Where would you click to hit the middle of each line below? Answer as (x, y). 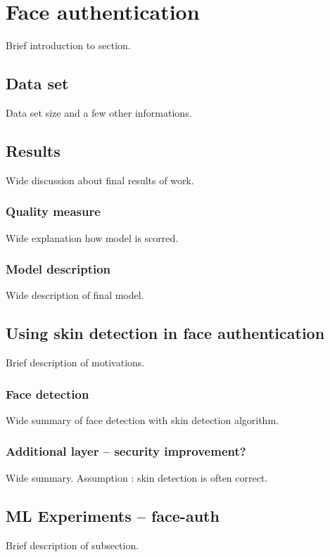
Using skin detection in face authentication (165, 333)
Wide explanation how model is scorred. (92, 237)
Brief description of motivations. (75, 363)
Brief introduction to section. (68, 45)
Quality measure (53, 211)
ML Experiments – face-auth (113, 515)
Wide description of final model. (75, 295)
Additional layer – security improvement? (126, 451)
